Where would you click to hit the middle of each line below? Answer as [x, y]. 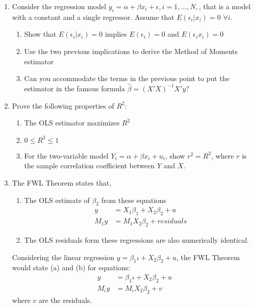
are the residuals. [65, 300]
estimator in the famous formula [74, 88]
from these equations [134, 200]
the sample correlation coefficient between [90, 165]
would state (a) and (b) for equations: [71, 267]
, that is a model [225, 6]
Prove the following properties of [63, 105]
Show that [40, 34]
